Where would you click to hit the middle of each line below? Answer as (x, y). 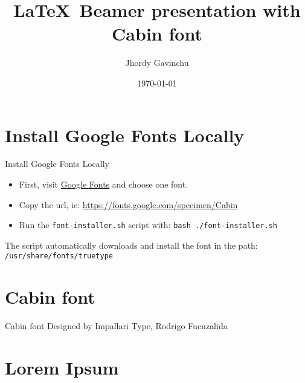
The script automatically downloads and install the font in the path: (131, 245)
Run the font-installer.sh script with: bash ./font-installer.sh (148, 225)
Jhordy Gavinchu (157, 63)
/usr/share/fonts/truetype (59, 256)
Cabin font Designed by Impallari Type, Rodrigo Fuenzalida (116, 326)
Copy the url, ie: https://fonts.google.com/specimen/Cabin (128, 204)
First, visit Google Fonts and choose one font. (104, 184)
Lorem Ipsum (62, 368)
